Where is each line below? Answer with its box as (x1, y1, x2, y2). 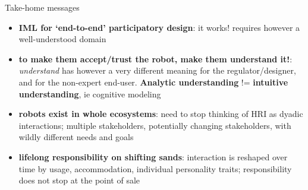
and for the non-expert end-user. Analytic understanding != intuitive (18, 75, 288, 88)
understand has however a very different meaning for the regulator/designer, (18, 64, 296, 77)
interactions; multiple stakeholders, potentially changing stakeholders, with (18, 119, 291, 131)
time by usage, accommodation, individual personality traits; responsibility (18, 162, 292, 175)
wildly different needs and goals (18, 131, 134, 143)
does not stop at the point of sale (18, 174, 140, 186)
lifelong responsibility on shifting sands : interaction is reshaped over (18, 150, 288, 163)
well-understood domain (18, 33, 106, 45)
